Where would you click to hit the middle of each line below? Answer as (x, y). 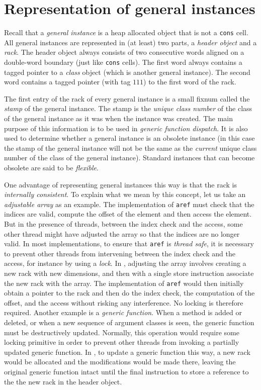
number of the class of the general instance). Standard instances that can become (129, 158)
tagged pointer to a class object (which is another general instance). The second (127, 72)
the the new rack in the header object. (63, 381)
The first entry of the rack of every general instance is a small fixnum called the (127, 98)
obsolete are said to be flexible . (51, 167)
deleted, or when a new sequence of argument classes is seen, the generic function (129, 322)
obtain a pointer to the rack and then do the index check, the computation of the (129, 293)
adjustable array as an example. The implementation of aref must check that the (129, 204)
